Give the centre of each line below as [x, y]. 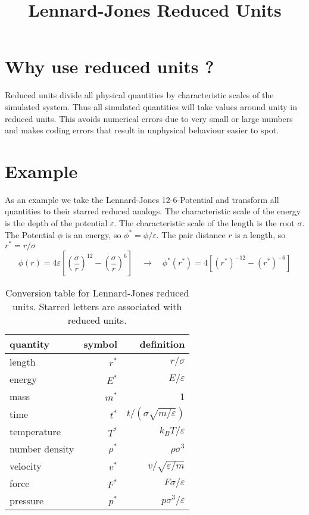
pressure [27, 501]
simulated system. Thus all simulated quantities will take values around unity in [151, 106]
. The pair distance [191, 234]
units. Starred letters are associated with [97, 307]
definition [162, 344]
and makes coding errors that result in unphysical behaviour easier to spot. [142, 130]
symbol [100, 344]
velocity [26, 466]
